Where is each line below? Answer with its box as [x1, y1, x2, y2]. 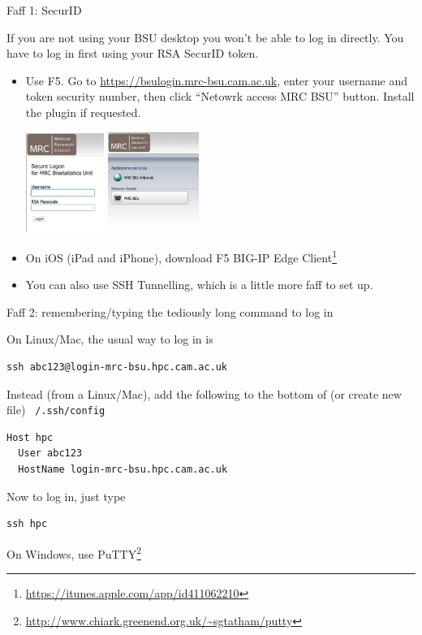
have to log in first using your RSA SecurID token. [6, 45, 259, 62]
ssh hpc [6, 518, 48, 530]
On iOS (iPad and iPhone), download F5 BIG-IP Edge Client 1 [25, 247, 338, 266]
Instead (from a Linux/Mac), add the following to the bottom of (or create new [6, 385, 402, 402]
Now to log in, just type [6, 487, 126, 504]
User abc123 [18, 447, 83, 460]
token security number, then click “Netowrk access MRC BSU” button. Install [25, 88, 415, 105]
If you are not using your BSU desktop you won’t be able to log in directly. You [6, 28, 404, 45]
